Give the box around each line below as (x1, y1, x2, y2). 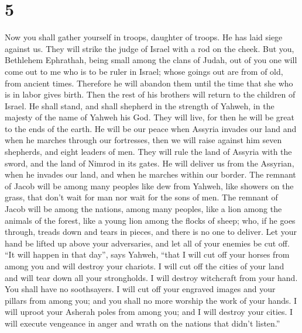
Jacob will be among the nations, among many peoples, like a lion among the (5, 203, 282, 215)
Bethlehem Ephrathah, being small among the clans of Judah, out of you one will (5, 54, 297, 66)
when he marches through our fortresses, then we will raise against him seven (5, 134, 282, 146)
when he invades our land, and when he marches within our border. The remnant (5, 168, 296, 181)
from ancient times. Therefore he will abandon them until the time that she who (5, 77, 293, 89)
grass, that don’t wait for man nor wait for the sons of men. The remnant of (5, 191, 278, 203)
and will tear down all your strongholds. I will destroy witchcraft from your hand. (5, 271, 298, 283)
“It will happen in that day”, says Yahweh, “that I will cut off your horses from (5, 248, 290, 261)
